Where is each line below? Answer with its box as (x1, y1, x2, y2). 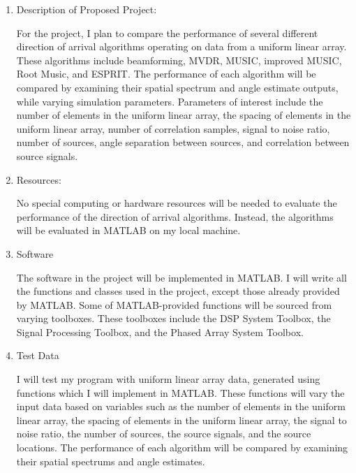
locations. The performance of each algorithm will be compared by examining (16, 440, 348, 455)
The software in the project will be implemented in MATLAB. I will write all (16, 270, 347, 284)
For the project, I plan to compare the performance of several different (16, 25, 318, 40)
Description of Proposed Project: (16, 2, 157, 16)
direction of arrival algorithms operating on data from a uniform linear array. (16, 39, 347, 54)
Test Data (16, 348, 59, 363)
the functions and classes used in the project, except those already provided (16, 284, 340, 298)
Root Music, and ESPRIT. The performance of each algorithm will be (16, 66, 316, 81)
